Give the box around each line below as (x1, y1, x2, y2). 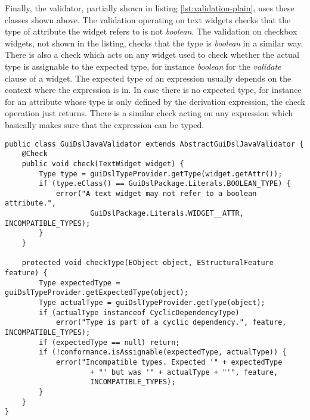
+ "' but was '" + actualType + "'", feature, (90, 368, 278, 377)
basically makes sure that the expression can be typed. (5, 118, 204, 130)
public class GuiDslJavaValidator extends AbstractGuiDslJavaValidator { (5, 139, 304, 148)
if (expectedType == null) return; (39, 338, 180, 347)
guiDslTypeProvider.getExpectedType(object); (5, 288, 188, 297)
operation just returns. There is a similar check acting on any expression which (5, 107, 293, 119)
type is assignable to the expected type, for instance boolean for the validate (5, 60, 281, 72)
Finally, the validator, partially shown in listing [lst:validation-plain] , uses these (5, 2, 294, 14)
